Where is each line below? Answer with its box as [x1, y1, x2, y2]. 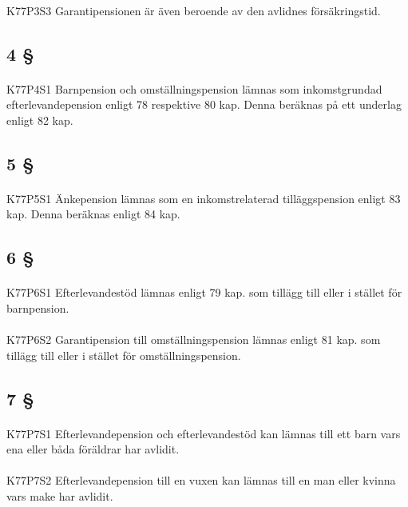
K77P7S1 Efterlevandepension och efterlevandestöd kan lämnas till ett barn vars [6, 425, 401, 441]
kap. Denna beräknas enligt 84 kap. [6, 206, 180, 222]
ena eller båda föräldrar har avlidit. [6, 441, 180, 457]
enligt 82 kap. [6, 111, 73, 128]
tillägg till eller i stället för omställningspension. [6, 346, 241, 363]
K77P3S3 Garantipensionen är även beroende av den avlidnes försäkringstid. [6, 2, 381, 18]
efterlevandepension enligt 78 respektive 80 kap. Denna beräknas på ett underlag [6, 96, 402, 113]
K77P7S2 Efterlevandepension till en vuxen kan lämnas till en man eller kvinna [6, 472, 396, 489]
